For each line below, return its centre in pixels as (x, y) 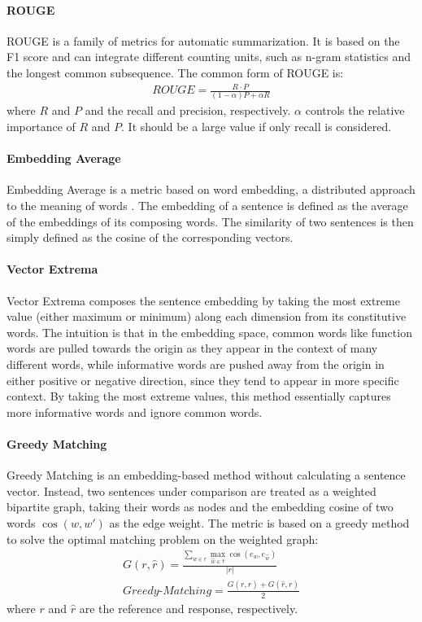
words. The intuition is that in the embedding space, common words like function (209, 332)
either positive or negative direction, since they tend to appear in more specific (203, 380)
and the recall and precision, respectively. (188, 110)
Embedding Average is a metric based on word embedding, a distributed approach (211, 189)
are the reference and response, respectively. (189, 608)
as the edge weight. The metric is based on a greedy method (259, 522)
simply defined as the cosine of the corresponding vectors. (150, 237)
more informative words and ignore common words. (135, 412)
